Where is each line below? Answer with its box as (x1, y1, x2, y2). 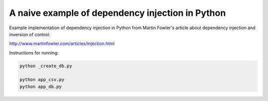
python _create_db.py (19, 63, 72, 69)
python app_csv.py (19, 77, 65, 83)
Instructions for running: (9, 50, 59, 55)
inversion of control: (9, 31, 51, 37)
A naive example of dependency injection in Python (9, 7, 226, 18)
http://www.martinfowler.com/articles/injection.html (9, 41, 115, 47)
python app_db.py (19, 84, 62, 89)
